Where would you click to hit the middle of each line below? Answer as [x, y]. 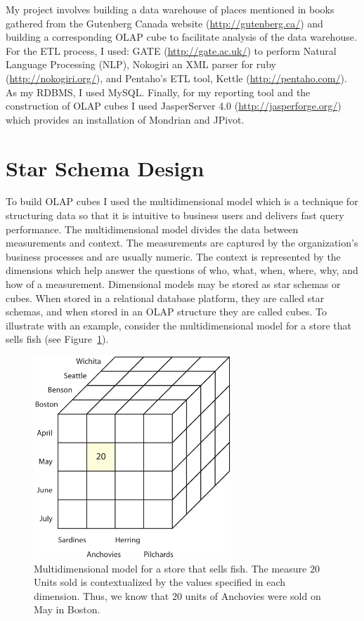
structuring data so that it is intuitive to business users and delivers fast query [175, 215]
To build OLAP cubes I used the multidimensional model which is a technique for [182, 201]
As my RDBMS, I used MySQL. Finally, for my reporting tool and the [158, 92]
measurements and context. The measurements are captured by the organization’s [182, 243]
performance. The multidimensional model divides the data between [152, 229]
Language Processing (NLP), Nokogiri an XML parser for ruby [141, 64]
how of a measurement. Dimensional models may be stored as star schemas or [173, 284]
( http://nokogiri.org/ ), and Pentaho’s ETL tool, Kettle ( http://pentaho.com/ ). [176, 78]
